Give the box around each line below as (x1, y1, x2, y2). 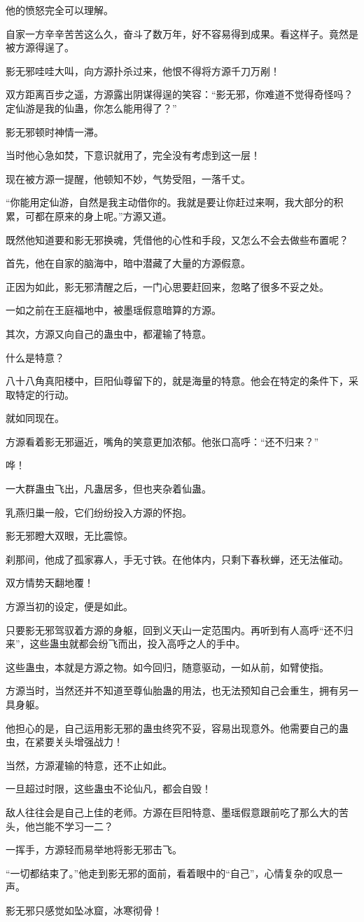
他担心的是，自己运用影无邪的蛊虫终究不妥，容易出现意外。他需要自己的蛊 (6, 720, 349, 735)
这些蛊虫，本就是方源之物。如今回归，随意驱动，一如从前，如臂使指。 (6, 659, 329, 674)
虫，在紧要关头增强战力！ (6, 734, 123, 749)
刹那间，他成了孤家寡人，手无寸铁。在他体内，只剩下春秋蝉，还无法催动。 (6, 551, 349, 566)
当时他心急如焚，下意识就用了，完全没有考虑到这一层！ (6, 148, 260, 163)
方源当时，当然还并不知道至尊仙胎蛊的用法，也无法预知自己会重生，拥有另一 (6, 683, 358, 698)
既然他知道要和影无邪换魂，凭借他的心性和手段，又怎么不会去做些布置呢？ (6, 232, 349, 247)
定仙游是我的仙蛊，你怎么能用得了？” (6, 100, 177, 115)
